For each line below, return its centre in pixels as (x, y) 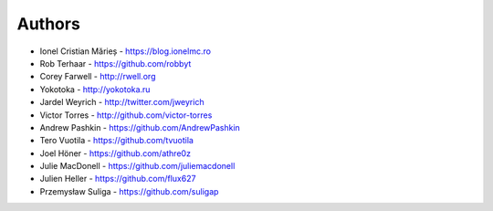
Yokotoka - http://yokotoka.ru (95, 89)
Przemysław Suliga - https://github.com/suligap (129, 191)
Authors (49, 24)
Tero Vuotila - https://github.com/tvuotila (116, 141)
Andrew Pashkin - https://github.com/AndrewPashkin (140, 127)
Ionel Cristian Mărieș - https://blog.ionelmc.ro (126, 51)
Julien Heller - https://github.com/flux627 (118, 179)
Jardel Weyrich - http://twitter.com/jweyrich (122, 102)
